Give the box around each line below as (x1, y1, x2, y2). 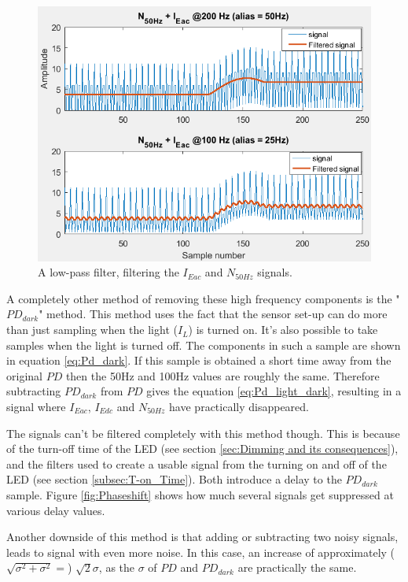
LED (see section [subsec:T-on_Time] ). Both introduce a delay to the (6, 471, 342, 487)
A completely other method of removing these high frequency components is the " (6, 290, 400, 306)
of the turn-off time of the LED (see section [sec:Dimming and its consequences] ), (6, 440, 399, 457)
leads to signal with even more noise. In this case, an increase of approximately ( (6, 543, 395, 560)
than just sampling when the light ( (6, 321, 178, 338)
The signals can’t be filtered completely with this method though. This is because (6, 424, 400, 441)
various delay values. (6, 502, 105, 518)
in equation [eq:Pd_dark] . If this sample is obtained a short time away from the (6, 352, 391, 369)
